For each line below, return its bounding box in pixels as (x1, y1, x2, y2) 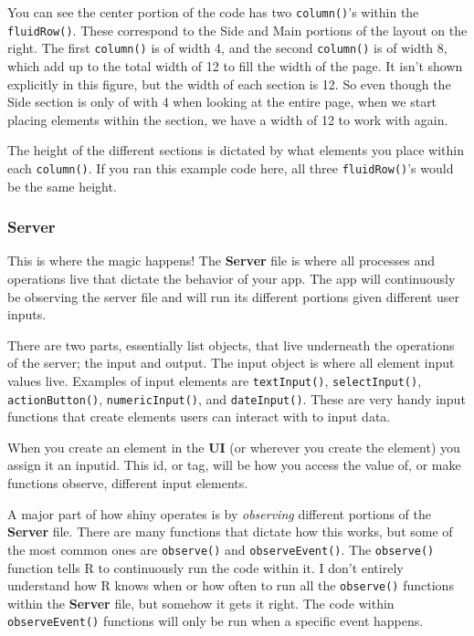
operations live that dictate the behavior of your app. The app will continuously (7, 269, 456, 287)
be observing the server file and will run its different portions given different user (7, 287, 459, 306)
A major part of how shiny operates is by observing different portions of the (7, 504, 432, 523)
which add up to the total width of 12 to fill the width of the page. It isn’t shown (7, 56, 463, 75)
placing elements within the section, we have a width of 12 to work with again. (7, 109, 448, 129)
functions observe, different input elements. (7, 474, 248, 493)
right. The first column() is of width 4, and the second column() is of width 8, (7, 38, 448, 57)
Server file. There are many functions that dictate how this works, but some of (7, 522, 453, 541)
